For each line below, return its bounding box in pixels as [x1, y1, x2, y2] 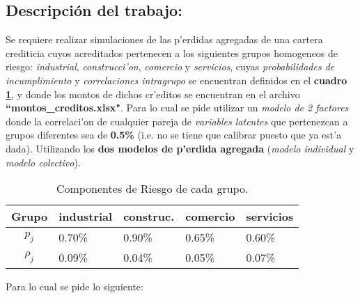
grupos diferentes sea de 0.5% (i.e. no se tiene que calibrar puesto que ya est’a [6, 127, 342, 142]
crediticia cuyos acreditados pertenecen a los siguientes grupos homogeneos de [6, 45, 338, 60]
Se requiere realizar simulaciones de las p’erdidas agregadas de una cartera [6, 32, 323, 47]
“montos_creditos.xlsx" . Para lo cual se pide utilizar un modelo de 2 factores [6, 100, 349, 115]
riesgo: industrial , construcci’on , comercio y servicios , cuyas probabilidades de [6, 59, 335, 74]
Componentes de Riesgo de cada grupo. [56, 180, 249, 197]
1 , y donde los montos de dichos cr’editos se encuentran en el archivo [6, 86, 300, 101]
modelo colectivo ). [6, 155, 81, 169]
